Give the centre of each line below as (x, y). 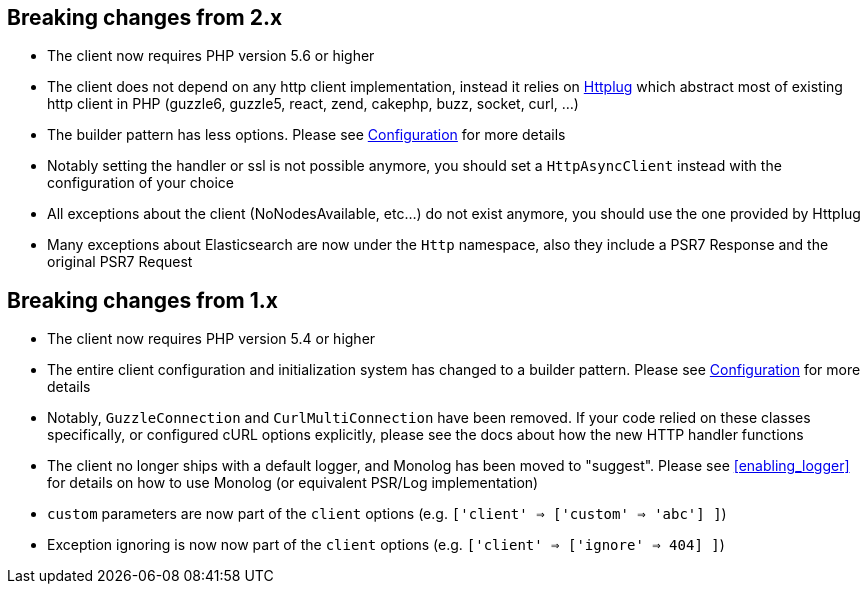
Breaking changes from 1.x (142, 300)
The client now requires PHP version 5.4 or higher (211, 339)
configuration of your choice (141, 183)
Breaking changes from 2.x (145, 17)
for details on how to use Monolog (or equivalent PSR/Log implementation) (293, 483)
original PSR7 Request (120, 262)
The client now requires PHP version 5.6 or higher (211, 56)
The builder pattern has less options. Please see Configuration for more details (306, 135)
